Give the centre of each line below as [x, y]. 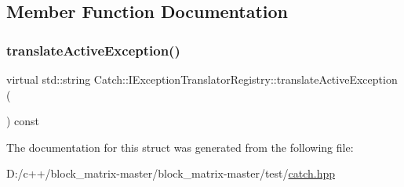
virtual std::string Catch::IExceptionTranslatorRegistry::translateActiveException [202, 79]
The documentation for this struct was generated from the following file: [180, 147]
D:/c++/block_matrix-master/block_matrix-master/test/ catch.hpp [171, 173]
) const [23, 121]
